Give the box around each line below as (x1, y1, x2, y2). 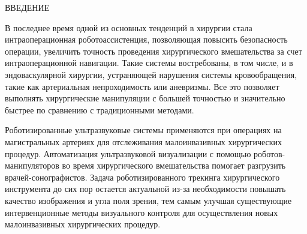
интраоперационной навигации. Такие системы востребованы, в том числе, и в (5, 56, 293, 69)
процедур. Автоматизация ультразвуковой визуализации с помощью (5, 147, 251, 160)
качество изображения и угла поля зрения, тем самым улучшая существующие (5, 194, 292, 206)
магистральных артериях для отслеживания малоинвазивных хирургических (5, 135, 282, 148)
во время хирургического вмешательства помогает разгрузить (62, 159, 286, 172)
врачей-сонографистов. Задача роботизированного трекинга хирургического (5, 170, 280, 183)
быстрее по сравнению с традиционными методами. (5, 103, 194, 116)
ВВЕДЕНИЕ (5, 1, 50, 13)
